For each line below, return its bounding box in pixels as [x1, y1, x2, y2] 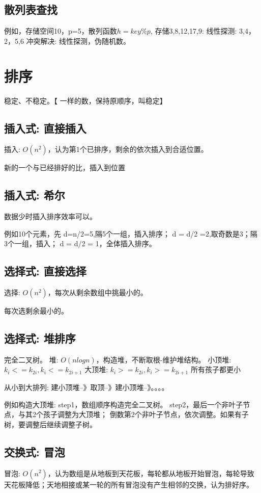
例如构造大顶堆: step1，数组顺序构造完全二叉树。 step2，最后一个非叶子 [4, 399, 243, 409]
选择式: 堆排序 [4, 330, 76, 346]
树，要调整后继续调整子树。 [4, 419, 97, 429]
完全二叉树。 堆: [4, 354, 59, 365]
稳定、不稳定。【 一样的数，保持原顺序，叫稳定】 [4, 95, 167, 106]
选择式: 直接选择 [4, 263, 86, 279]
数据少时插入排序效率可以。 [4, 211, 97, 222]
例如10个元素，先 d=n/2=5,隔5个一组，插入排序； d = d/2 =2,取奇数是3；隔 [4, 228, 257, 239]
